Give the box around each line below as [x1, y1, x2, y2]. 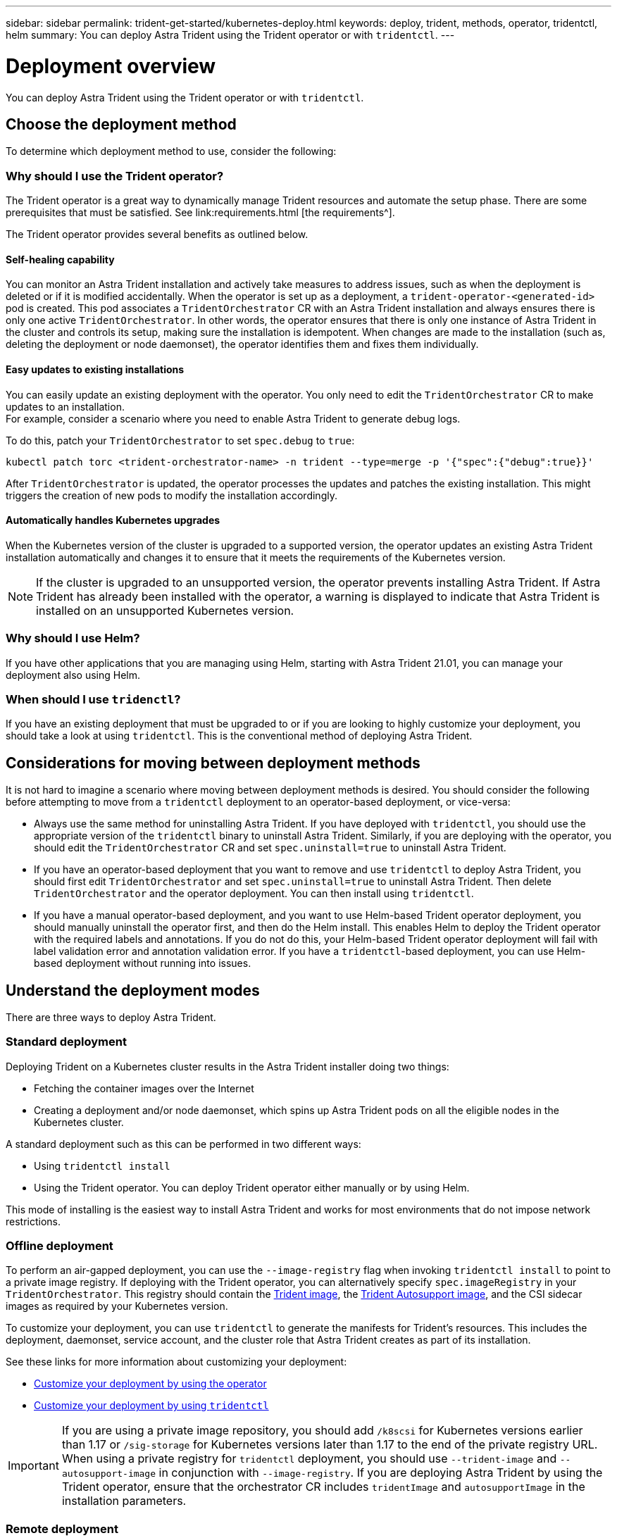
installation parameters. [61, 1494, 187, 1508]
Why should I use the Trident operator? [6, 168, 224, 183]
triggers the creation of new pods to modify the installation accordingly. [6, 489, 337, 501]
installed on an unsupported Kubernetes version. [36, 603, 294, 618]
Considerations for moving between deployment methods [6, 754, 420, 772]
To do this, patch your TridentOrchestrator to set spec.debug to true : [6, 434, 355, 446]
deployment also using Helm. [6, 668, 140, 681]
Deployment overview [6, 54, 216, 78]
